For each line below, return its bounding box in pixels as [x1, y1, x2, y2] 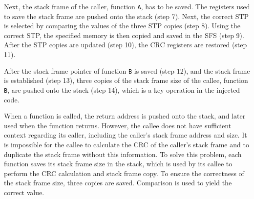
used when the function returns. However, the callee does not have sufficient [4, 120, 232, 130]
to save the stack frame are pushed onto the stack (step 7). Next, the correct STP [4, 11, 249, 21]
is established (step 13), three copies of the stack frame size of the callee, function [4, 75, 248, 85]
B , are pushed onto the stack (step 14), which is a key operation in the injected [4, 84, 240, 95]
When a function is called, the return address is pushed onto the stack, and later [4, 111, 246, 121]
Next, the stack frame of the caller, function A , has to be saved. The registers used [4, 1, 250, 11]
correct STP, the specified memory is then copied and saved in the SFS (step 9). [4, 30, 244, 40]
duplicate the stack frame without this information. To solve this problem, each [4, 149, 242, 159]
